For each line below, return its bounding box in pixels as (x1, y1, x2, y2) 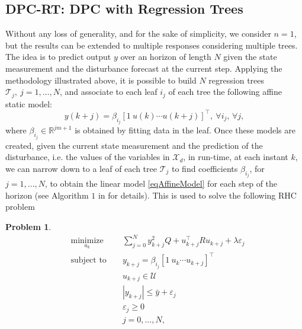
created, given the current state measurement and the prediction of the (5, 139, 263, 151)
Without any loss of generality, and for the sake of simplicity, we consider (5, 27, 271, 40)
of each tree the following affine (168, 85, 282, 98)
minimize (70, 237, 104, 245)
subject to (70, 256, 107, 265)
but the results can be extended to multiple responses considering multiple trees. (5, 39, 298, 51)
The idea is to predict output (5, 50, 111, 63)
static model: (5, 97, 53, 110)
